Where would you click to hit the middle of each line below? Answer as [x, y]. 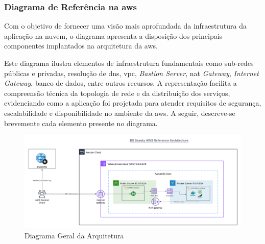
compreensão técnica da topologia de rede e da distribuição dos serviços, [117, 93]
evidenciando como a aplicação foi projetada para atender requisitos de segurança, [133, 103]
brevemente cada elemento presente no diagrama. [81, 123]
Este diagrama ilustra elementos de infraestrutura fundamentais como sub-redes [129, 63]
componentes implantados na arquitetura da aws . [81, 46]
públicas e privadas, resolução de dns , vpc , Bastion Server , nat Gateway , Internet [131, 73]
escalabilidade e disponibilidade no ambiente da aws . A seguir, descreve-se [120, 113]
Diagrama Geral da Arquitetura [74, 235]
